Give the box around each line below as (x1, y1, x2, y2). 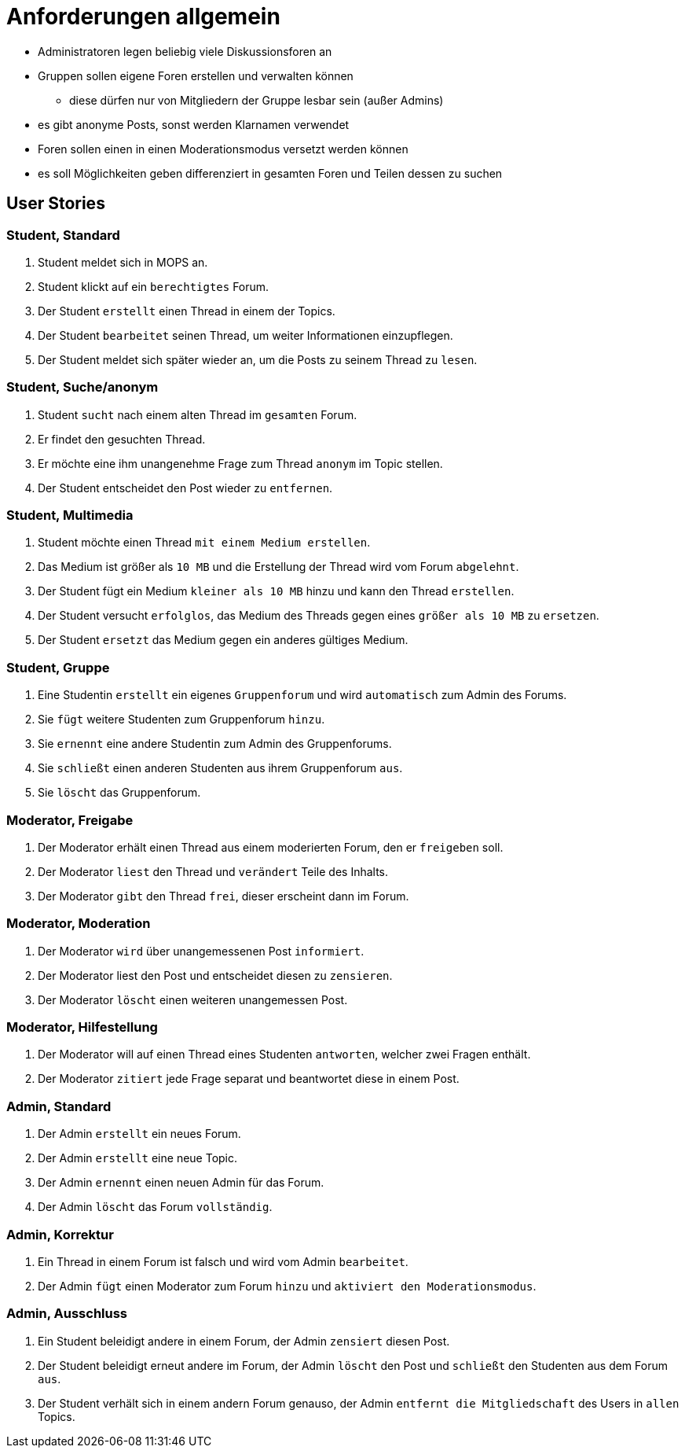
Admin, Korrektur (6, 1226, 114, 1242)
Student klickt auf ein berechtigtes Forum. (38, 279, 269, 293)
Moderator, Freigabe (6, 812, 134, 828)
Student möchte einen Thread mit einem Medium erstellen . (38, 536, 371, 550)
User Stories (6, 193, 105, 214)
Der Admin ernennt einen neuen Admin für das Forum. (38, 1176, 324, 1190)
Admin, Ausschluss (6, 1305, 128, 1322)
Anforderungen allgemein (6, 3, 280, 30)
